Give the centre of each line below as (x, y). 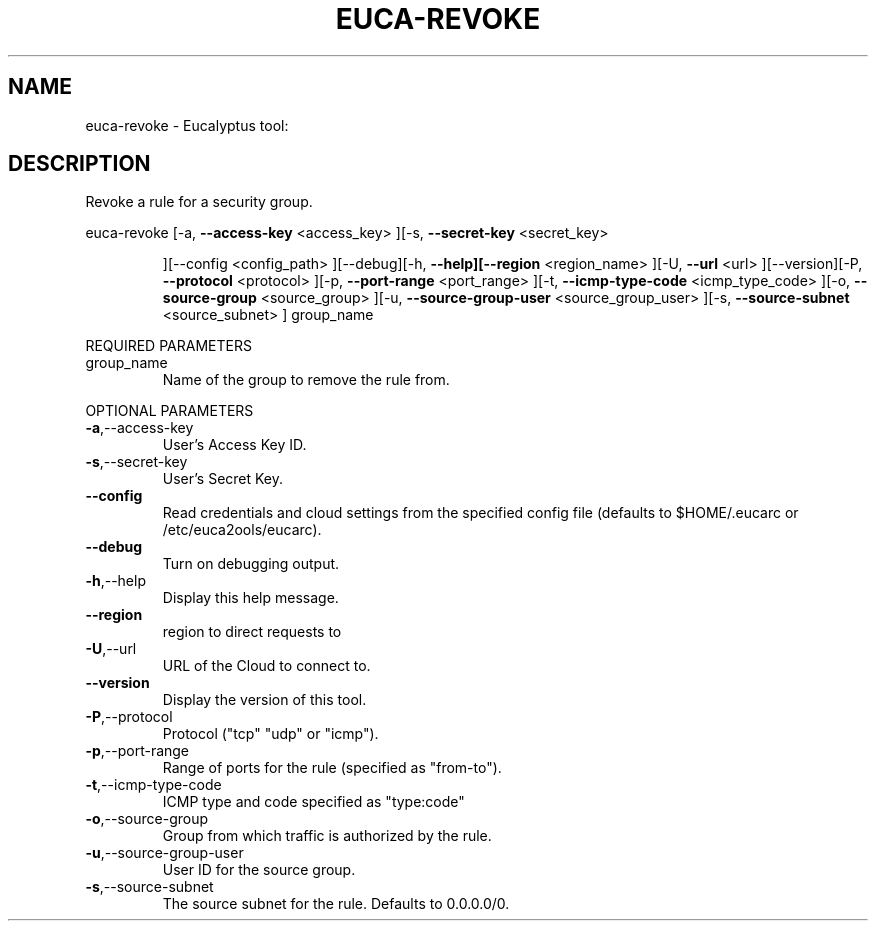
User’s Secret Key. (223, 479)
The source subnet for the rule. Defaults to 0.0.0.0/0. (336, 904)
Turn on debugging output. (251, 564)
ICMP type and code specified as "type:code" (313, 802)
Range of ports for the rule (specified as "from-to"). (332, 768)
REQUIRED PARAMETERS (168, 346)
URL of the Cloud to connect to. (266, 666)
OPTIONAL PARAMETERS (169, 411)
